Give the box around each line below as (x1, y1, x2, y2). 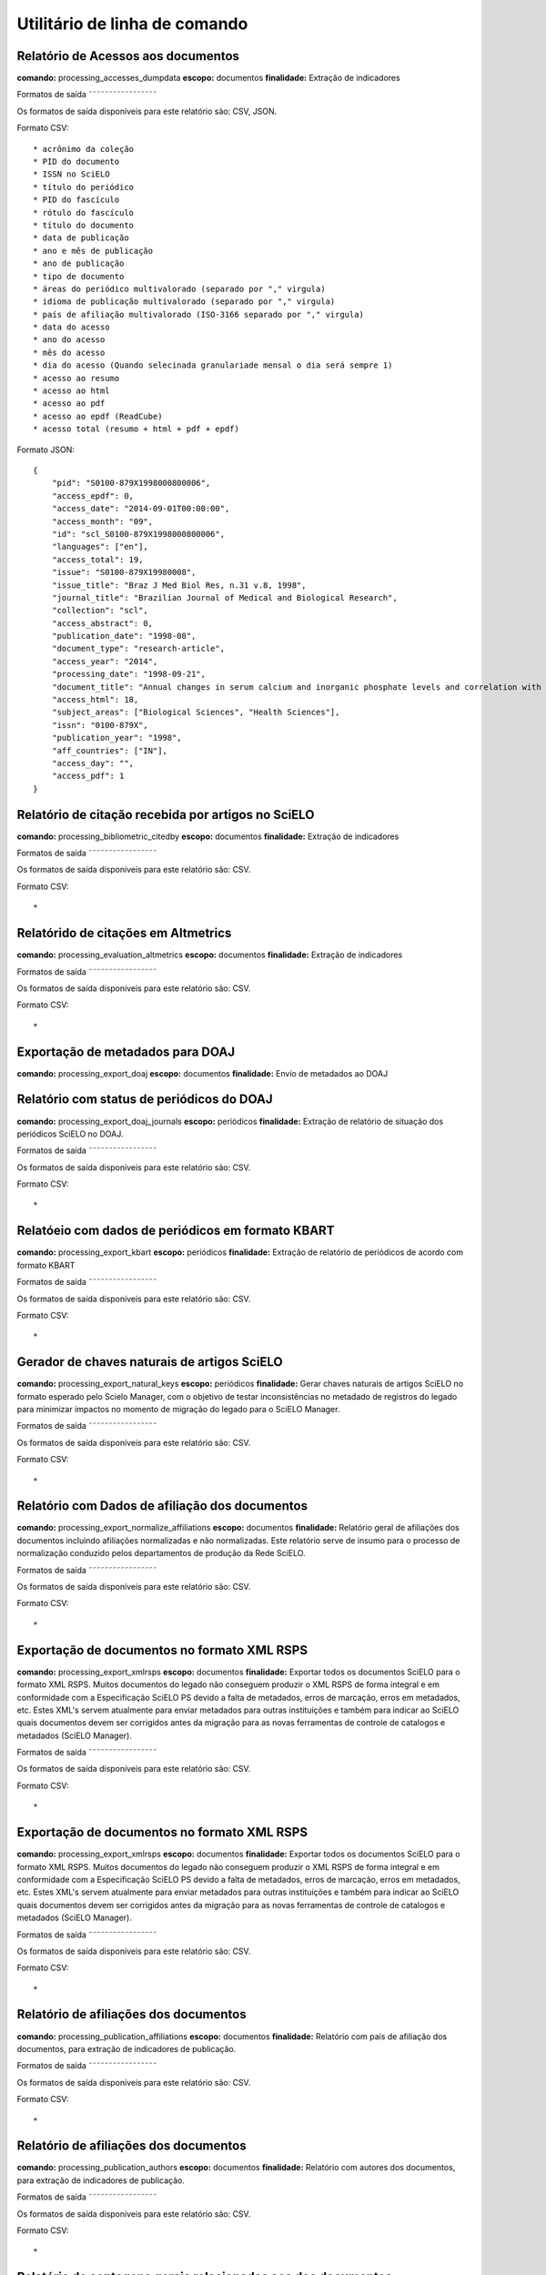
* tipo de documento (33, 271, 125, 281)
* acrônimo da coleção (33, 144, 135, 154)
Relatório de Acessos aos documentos (16, 48, 240, 64)
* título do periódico (33, 182, 135, 192)
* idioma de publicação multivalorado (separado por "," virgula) (33, 297, 336, 307)
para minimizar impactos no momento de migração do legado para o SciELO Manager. (16, 1404, 340, 1415)
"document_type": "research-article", (51, 643, 226, 654)
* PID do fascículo (33, 195, 120, 205)
